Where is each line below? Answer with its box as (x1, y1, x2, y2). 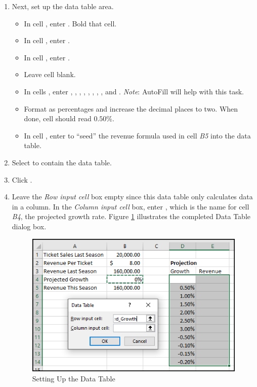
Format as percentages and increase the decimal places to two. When (24, 103, 238, 114)
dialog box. (12, 221, 47, 231)
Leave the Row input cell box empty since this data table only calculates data (12, 191, 253, 202)
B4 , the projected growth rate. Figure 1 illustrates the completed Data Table (12, 211, 250, 222)
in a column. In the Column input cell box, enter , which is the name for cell (12, 201, 249, 212)
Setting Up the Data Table (32, 373, 115, 383)
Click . (12, 174, 32, 185)
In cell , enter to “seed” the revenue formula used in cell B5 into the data (24, 130, 251, 140)
